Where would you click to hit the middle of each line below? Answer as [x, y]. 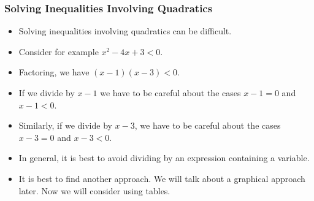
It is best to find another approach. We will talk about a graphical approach [162, 178]
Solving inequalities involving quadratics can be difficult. [125, 31]
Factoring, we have [54, 72]
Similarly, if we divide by [65, 125]
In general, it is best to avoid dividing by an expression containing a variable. [164, 158]
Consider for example [59, 51]
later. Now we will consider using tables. [94, 190]
